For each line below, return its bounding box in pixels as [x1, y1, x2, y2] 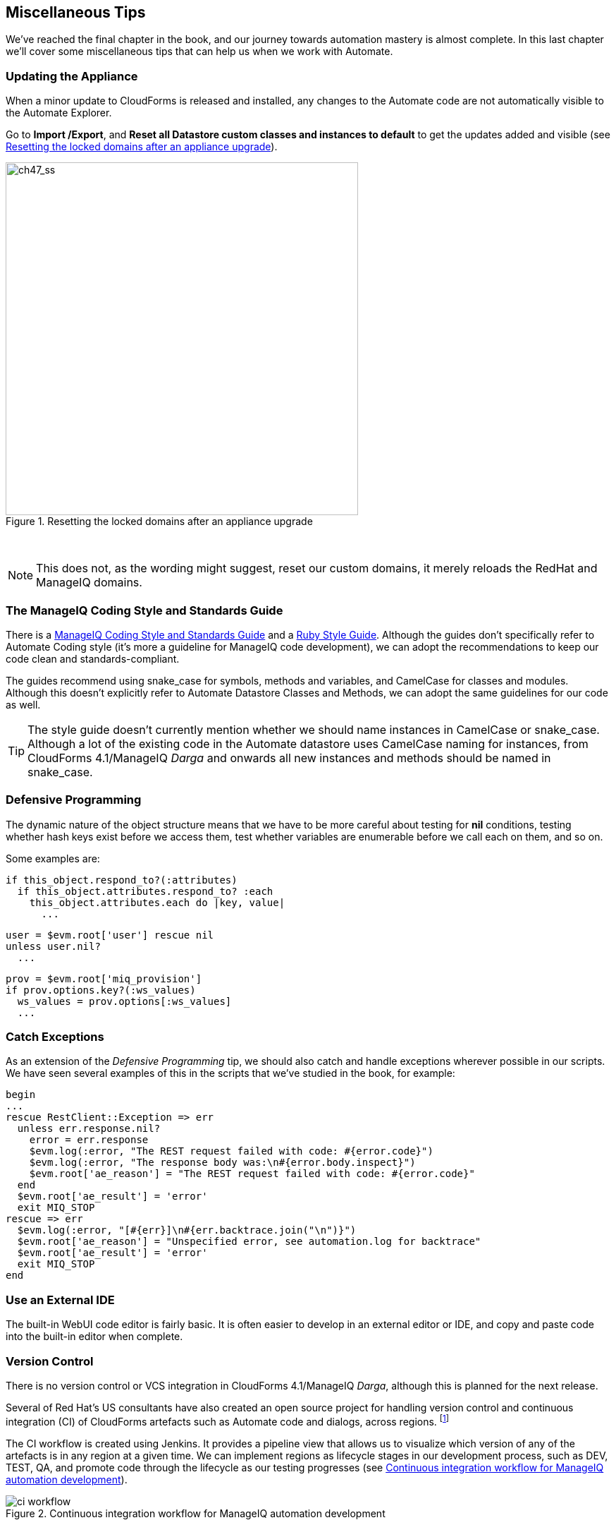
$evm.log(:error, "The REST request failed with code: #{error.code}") [29, 1145, 433, 1157]
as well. [6, 698, 41, 711]
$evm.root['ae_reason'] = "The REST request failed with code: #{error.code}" [29, 1168, 475, 1180]
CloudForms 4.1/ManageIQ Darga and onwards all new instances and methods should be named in [27, 750, 551, 765]
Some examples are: [6, 852, 100, 864]
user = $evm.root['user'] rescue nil [6, 929, 214, 941]
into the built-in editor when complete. [6, 1330, 183, 1343]
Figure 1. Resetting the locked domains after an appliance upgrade [6, 515, 313, 528]
